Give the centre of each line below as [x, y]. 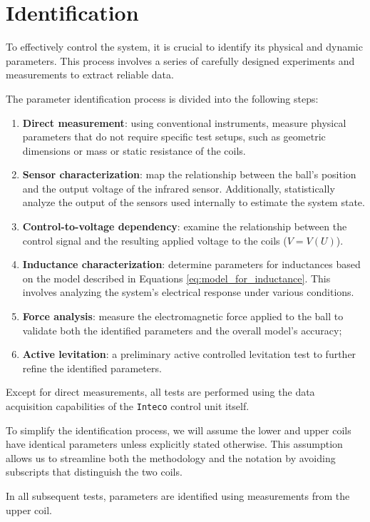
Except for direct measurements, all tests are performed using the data [160, 392]
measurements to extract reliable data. [90, 75]
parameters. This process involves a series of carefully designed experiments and [180, 60]
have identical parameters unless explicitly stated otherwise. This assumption [174, 444]
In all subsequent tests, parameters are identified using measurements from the [178, 496]
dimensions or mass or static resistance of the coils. [134, 150]
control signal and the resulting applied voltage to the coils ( [155, 240]
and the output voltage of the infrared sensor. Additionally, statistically [179, 188]
